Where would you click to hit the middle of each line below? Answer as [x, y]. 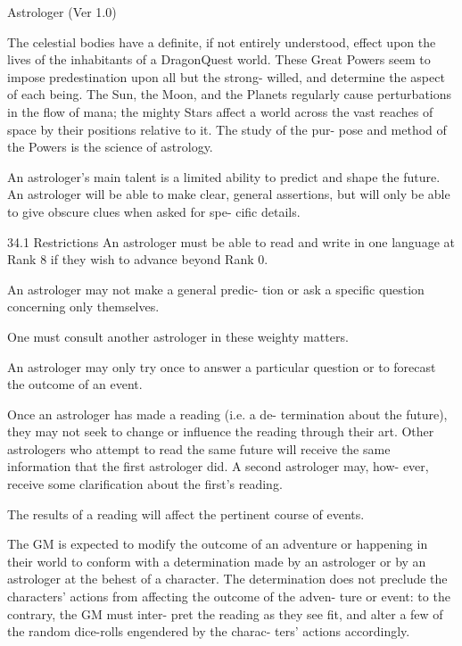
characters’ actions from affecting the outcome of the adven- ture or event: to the [229, 596]
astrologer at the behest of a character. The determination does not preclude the [227, 579]
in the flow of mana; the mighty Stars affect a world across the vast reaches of [220, 111]
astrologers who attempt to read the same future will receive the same [199, 448]
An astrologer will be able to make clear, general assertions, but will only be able [229, 194]
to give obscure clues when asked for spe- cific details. [154, 211]
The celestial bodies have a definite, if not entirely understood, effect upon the [222, 41]
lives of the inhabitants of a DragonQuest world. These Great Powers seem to [219, 59]
